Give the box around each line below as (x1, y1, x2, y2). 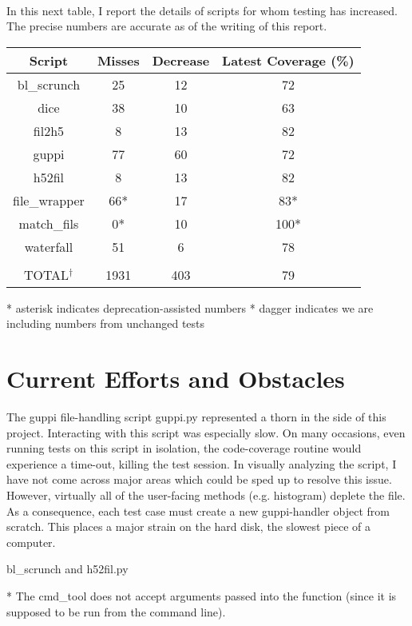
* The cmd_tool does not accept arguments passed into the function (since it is (6, 588, 397, 604)
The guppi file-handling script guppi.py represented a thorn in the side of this (6, 409, 386, 425)
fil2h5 (33, 121, 65, 140)
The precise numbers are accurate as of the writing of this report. (6, 18, 327, 34)
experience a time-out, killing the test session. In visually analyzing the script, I (6, 455, 397, 472)
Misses (97, 50, 140, 70)
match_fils (18, 213, 79, 233)
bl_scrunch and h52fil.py (6, 560, 129, 577)
